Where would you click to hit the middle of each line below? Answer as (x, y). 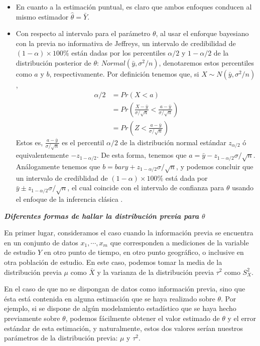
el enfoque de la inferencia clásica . (69, 199)
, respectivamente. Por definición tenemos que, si (124, 73)
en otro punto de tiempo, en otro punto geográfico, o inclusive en (144, 252)
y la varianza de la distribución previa (155, 272)
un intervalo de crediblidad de (62, 178)
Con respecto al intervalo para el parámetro (83, 33)
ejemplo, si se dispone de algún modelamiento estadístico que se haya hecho (120, 308)
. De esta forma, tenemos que (142, 155)
